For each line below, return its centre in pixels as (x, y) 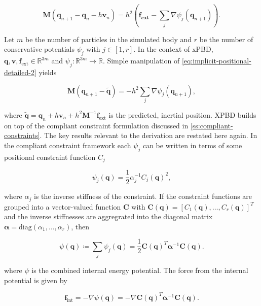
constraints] (22, 135)
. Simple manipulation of (141, 61)
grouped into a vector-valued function (63, 206)
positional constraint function (50, 157)
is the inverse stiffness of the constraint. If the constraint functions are (143, 196)
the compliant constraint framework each (68, 145)
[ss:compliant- (212, 125)
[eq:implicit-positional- (216, 61)
